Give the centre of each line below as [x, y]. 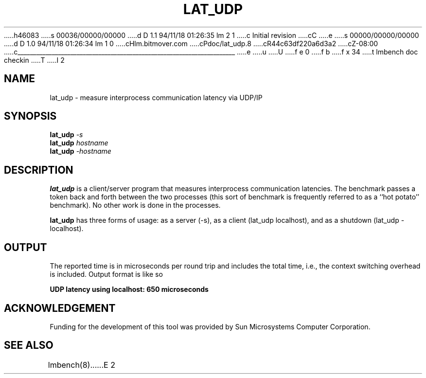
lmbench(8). [70, 365]
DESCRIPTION [39, 170]
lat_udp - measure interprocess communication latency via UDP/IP [156, 97]
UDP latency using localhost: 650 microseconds [129, 289]
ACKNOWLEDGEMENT [60, 308]
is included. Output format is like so [106, 274]
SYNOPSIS [30, 116]
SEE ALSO [29, 345]
